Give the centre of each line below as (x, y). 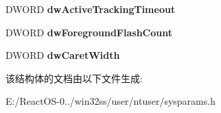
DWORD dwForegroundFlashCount (89, 32)
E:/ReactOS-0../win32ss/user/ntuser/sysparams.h (110, 101)
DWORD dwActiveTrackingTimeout (91, 9)
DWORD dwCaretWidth (63, 55)
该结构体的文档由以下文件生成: (74, 78)
